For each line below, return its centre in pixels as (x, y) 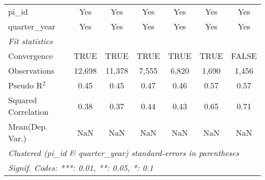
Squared (23, 100)
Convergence (31, 56)
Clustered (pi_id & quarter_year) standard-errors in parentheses (124, 153)
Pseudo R (25, 85)
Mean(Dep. (28, 126)
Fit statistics (31, 41)
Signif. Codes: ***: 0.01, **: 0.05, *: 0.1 (81, 168)
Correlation (29, 112)
